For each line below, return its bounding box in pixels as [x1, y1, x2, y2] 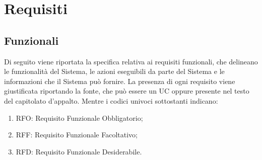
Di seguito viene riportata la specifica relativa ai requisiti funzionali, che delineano [4, 56, 258, 66]
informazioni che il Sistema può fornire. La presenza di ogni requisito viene [4, 75, 235, 86]
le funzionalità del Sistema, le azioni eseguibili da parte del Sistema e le [4, 66, 225, 76]
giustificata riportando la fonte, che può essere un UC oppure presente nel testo [4, 86, 249, 96]
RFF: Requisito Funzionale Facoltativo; [16, 129, 138, 140]
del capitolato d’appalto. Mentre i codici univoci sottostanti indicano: [4, 95, 218, 106]
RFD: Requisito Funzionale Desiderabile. [16, 146, 142, 156]
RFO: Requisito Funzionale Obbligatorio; [16, 112, 143, 123]
